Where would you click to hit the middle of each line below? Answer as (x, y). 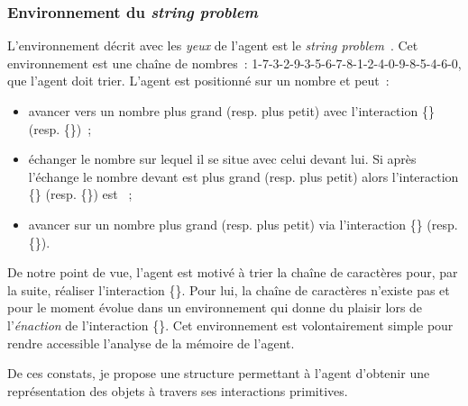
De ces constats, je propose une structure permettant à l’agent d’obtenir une (219, 373)
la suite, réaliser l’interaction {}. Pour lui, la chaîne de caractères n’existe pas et (229, 289)
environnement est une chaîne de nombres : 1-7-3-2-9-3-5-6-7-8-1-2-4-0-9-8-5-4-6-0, (234, 63)
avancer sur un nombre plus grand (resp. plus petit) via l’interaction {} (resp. (243, 224)
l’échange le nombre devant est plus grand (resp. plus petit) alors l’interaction (243, 176)
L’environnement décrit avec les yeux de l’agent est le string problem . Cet (213, 45)
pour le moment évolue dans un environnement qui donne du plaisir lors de (215, 307)
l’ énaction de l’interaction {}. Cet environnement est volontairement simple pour (230, 325)
